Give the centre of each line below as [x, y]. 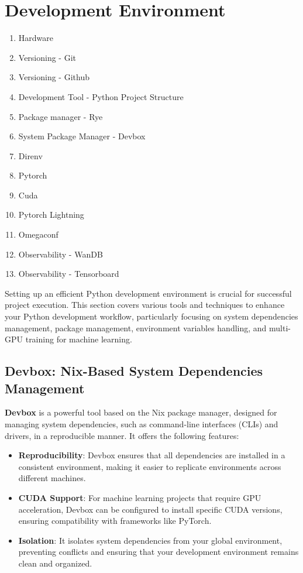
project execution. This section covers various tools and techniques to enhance [145, 305]
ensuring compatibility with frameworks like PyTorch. [115, 521]
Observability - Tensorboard [69, 274]
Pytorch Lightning [51, 215]
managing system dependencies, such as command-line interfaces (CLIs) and [142, 424]
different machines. [52, 478]
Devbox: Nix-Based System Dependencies [134, 371]
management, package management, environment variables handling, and [136, 327]
